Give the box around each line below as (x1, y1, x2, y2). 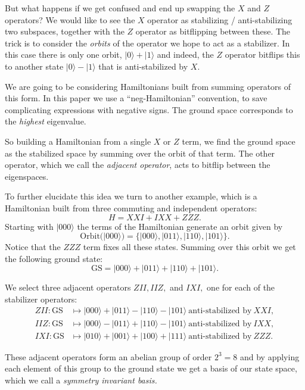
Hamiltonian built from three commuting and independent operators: (5, 201, 257, 214)
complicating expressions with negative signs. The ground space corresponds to (5, 103, 293, 116)
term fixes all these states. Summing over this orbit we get (83, 241, 296, 253)
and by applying (239, 350, 300, 363)
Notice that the (5, 241, 61, 253)
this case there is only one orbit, (5, 48, 122, 61)
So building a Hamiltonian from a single (5, 135, 151, 147)
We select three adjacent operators (5, 281, 131, 294)
